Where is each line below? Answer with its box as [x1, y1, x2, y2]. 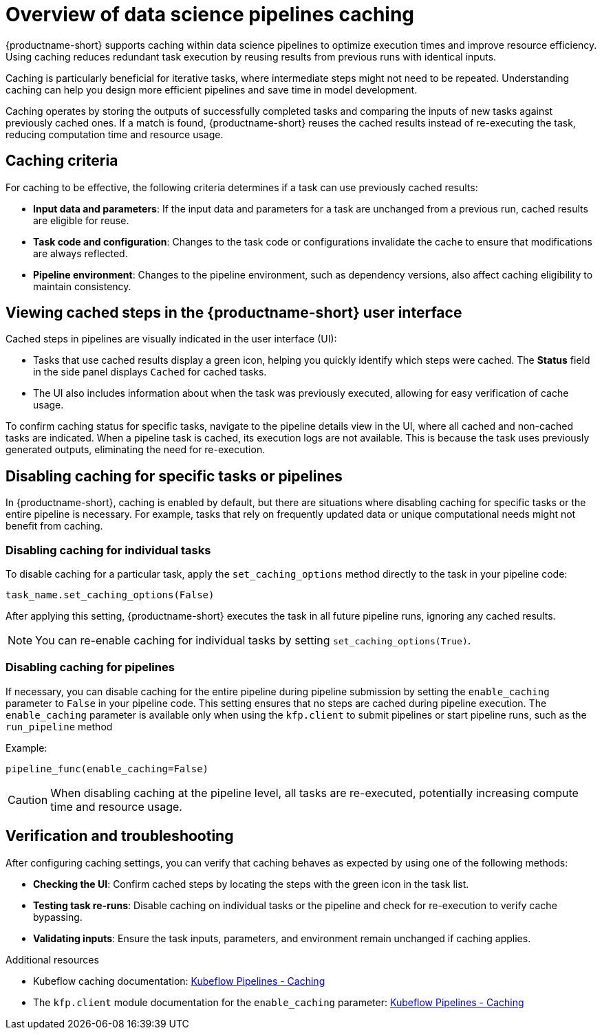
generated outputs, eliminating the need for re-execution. [6, 444, 266, 456]
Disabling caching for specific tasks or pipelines [6, 467, 343, 485]
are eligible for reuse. [33, 214, 129, 226]
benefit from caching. [6, 520, 103, 532]
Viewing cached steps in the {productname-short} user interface [6, 304, 462, 322]
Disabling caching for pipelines [6, 660, 175, 675]
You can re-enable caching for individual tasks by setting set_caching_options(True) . [35, 633, 471, 648]
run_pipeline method [6, 720, 113, 732]
